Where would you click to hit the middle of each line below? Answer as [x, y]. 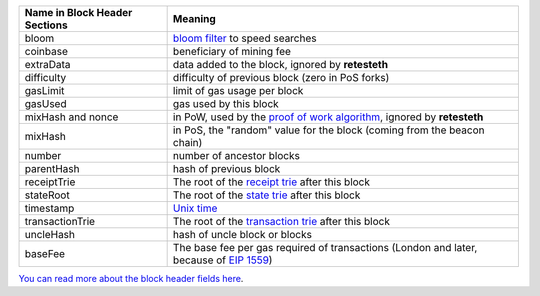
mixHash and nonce [71, 117]
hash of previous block [226, 168]
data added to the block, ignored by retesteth [280, 64]
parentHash [52, 168]
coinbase [46, 51]
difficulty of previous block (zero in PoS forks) [281, 77]
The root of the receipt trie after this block [271, 182]
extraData [47, 64]
